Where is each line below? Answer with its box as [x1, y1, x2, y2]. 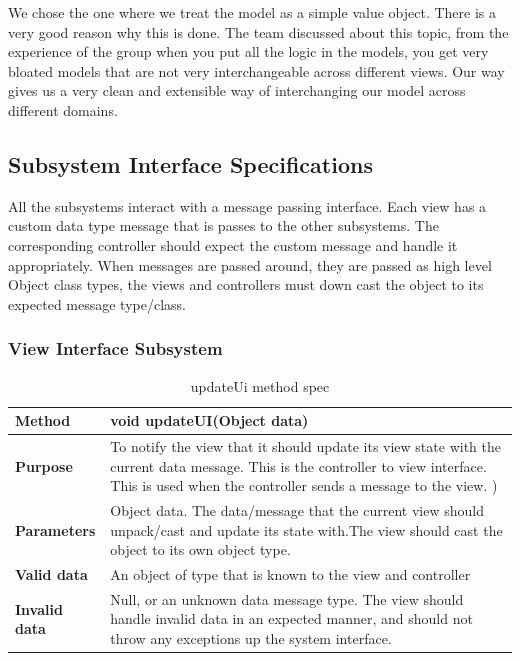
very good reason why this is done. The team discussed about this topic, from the [8, 21, 509, 42]
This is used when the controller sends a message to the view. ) [110, 475, 498, 496]
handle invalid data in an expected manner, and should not [110, 608, 473, 629]
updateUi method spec [190, 375, 330, 396]
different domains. [8, 99, 118, 120]
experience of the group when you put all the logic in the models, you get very [8, 41, 489, 62]
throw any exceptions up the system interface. [110, 628, 392, 649]
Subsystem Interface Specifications [8, 148, 373, 179]
